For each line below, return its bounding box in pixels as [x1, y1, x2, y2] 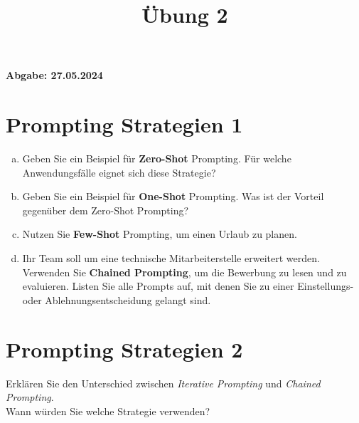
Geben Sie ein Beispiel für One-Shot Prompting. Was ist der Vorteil [22, 189, 324, 204]
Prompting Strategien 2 [6, 334, 243, 363]
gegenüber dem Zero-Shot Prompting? [22, 202, 189, 217]
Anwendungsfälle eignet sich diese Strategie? [22, 164, 216, 179]
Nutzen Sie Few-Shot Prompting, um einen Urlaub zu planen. [22, 226, 297, 241]
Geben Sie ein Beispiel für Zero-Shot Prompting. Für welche [22, 151, 291, 166]
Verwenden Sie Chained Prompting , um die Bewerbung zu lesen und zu [22, 264, 347, 279]
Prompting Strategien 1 [6, 110, 243, 139]
